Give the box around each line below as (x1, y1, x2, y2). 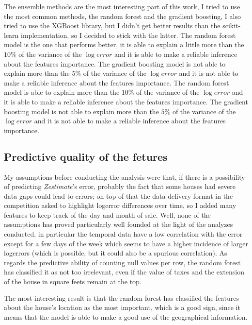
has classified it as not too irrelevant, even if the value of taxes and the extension (4, 267, 244, 277)
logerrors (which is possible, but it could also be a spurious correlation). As (4, 248, 227, 258)
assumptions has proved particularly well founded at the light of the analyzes (4, 219, 233, 229)
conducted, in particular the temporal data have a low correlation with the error (4, 229, 243, 239)
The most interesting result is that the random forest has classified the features (4, 292, 239, 303)
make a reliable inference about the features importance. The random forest (4, 77, 229, 87)
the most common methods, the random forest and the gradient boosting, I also (4, 11, 241, 21)
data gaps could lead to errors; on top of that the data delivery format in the (4, 190, 233, 201)
